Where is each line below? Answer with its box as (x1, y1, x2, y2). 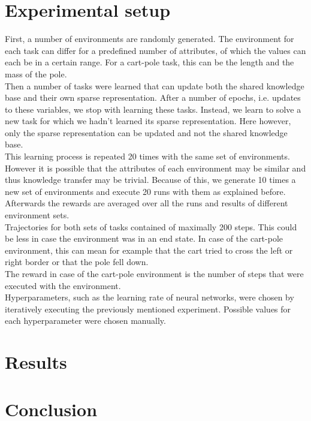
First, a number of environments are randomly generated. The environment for (5, 32, 294, 45)
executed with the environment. (5, 279, 121, 291)
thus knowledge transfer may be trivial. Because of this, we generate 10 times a (5, 173, 296, 186)
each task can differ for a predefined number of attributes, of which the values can (5, 44, 306, 56)
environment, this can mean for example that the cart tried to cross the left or (5, 243, 293, 256)
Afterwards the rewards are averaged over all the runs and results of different (5, 197, 288, 209)
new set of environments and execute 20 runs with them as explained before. (5, 185, 286, 197)
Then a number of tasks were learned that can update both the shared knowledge (5, 79, 304, 92)
